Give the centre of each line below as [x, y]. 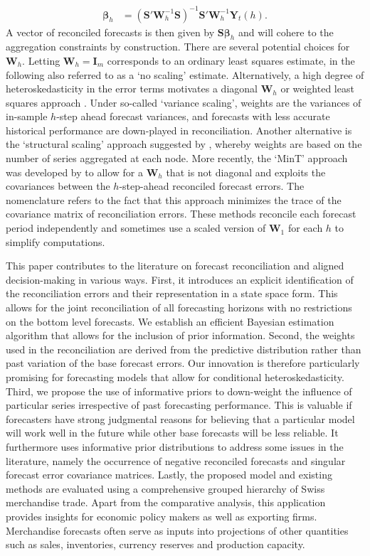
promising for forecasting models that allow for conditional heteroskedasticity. [175, 376]
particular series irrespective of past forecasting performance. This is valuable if [179, 405]
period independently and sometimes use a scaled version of [136, 228]
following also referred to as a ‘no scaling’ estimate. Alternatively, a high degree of [185, 74]
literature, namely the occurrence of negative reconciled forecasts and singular [176, 460]
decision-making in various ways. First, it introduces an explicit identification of [180, 279]
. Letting [41, 60]
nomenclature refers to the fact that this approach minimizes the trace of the [174, 199]
